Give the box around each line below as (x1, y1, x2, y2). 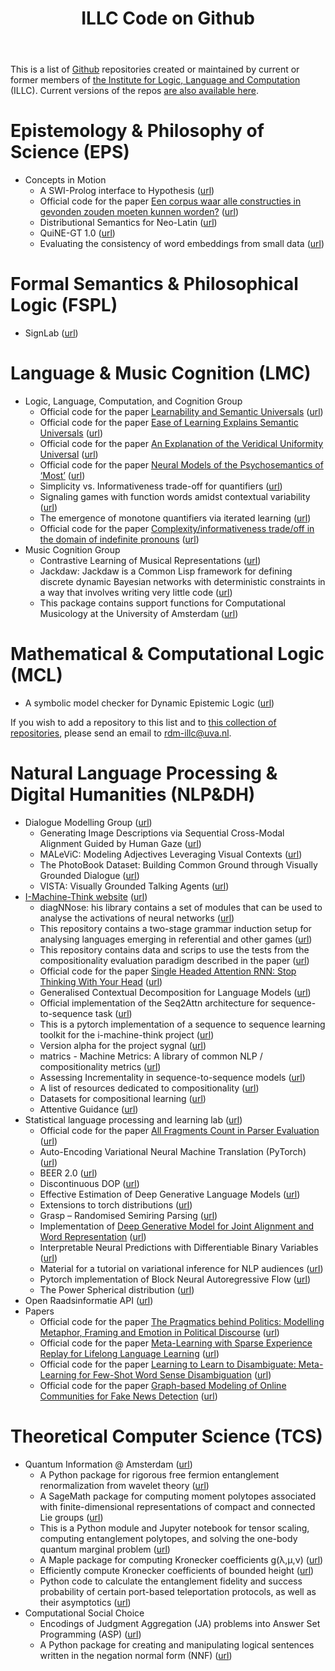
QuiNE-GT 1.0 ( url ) (39, 227, 116, 239)
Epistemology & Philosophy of (10, 120, 265, 142)
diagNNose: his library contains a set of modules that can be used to (39, 901, 323, 913)
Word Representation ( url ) (39, 1230, 147, 1242)
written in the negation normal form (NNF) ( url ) (39, 1649, 233, 1661)
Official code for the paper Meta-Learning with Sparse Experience (39, 1337, 313, 1349)
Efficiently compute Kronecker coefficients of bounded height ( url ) (39, 1564, 315, 1576)
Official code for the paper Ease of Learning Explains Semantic (39, 417, 299, 428)
